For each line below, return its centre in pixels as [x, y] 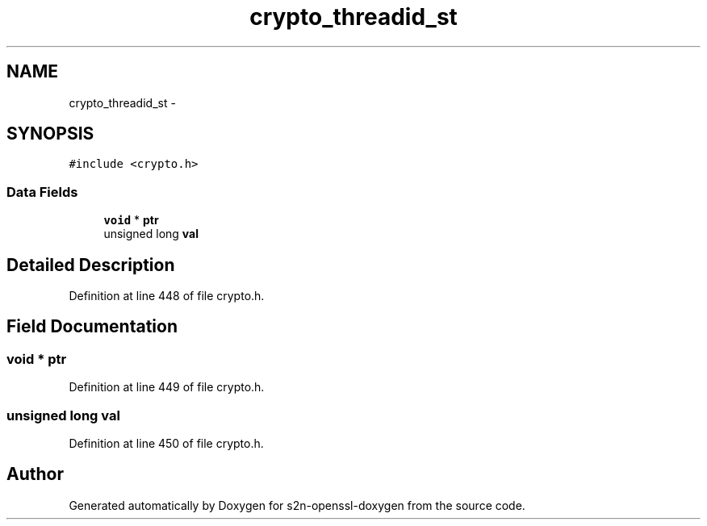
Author [35, 474]
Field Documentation [92, 327]
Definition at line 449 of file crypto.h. [167, 387]
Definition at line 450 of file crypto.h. [166, 443]
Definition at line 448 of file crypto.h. [167, 296]
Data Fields [42, 192]
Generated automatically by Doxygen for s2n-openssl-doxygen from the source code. [297, 505]
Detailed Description [91, 265]
